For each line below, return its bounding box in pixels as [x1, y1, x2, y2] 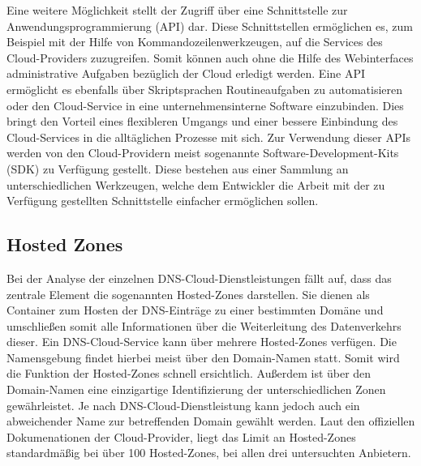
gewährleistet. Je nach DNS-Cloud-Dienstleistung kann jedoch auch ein [6, 396, 360, 413]
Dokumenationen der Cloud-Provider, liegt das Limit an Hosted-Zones [6, 428, 356, 445]
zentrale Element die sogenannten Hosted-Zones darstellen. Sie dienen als [6, 285, 370, 302]
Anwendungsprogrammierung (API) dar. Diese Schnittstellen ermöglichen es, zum [6, 17, 414, 34]
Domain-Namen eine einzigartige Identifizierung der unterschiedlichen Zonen [6, 381, 386, 398]
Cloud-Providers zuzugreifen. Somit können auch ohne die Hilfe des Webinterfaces [6, 49, 414, 66]
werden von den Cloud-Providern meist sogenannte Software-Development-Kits [6, 144, 399, 161]
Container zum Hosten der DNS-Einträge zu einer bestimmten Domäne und [6, 301, 384, 319]
